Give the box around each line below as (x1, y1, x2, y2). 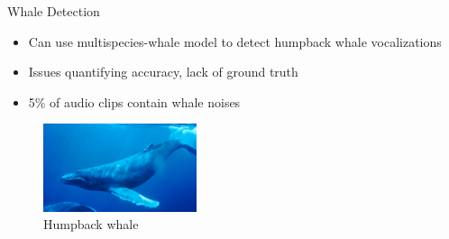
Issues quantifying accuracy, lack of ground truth (28, 62, 298, 81)
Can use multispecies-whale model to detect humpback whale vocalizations (28, 32, 442, 51)
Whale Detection (7, 2, 100, 20)
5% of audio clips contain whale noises (28, 92, 241, 111)
